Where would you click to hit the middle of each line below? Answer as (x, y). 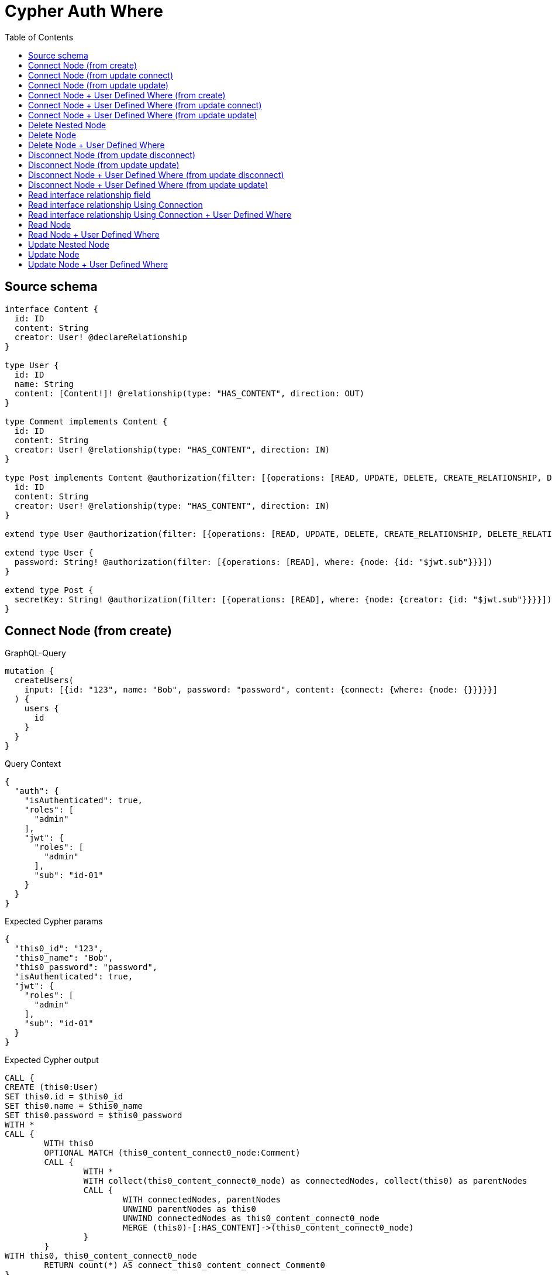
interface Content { (52, 309)
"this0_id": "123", (59, 949)
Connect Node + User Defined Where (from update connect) (145, 105)
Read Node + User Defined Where (94, 234)
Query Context (33, 764)
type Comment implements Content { (86, 421)
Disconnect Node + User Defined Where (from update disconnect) (156, 174)
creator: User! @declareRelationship (101, 337)
